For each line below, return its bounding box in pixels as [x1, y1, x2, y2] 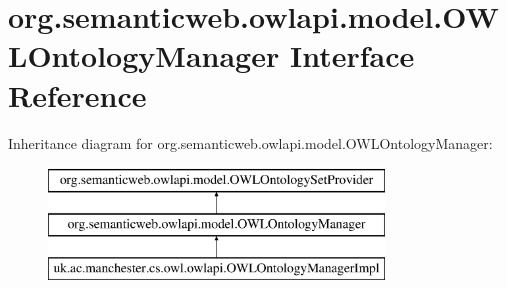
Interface [289, 35, 415, 76]
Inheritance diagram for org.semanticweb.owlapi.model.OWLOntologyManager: [8, 132, 493, 153]
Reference [8, 74, 147, 115]
